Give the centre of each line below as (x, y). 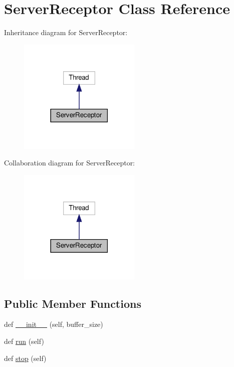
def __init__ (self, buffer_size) (54, 324)
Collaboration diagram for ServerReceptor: (70, 163)
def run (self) (24, 341)
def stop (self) (25, 358)
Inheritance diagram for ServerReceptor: (66, 32)
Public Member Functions (73, 303)
